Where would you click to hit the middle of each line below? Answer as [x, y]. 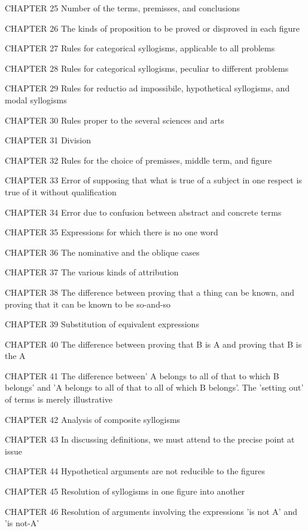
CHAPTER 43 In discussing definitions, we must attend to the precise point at [150, 439]
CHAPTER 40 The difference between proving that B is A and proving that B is [153, 344]
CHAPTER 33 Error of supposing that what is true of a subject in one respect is [153, 180]
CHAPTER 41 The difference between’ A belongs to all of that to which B [142, 375]
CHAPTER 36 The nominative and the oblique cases [102, 252]
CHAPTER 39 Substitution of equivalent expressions [102, 324]
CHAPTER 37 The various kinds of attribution [92, 272]
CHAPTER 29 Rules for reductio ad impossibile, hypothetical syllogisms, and [147, 88]
